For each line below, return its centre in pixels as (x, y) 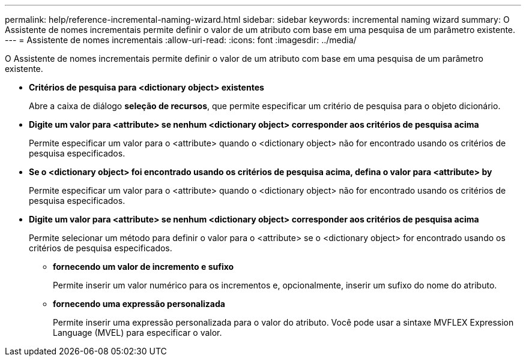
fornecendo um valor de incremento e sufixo (144, 267)
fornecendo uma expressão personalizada (139, 304)
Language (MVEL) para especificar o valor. (138, 333)
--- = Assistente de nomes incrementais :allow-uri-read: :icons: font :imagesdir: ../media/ (181, 40)
